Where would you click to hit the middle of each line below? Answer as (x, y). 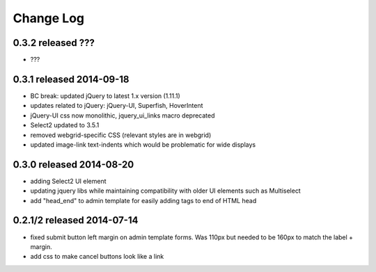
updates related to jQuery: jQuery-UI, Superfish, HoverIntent (117, 106)
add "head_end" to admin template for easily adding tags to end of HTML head (143, 200)
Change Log (49, 18)
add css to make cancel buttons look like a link (97, 257)
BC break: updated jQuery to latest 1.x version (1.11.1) (105, 96)
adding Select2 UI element (69, 181)
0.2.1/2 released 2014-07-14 (76, 220)
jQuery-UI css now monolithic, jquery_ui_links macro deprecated (123, 115)
